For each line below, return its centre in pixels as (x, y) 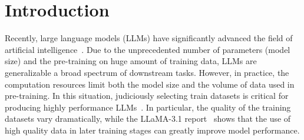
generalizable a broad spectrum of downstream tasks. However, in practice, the (147, 72)
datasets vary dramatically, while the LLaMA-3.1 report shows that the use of (148, 119)
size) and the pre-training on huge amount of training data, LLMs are (131, 61)
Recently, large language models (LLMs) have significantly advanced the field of (149, 38)
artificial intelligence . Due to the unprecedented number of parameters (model (148, 49)
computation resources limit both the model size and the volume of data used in (150, 84)
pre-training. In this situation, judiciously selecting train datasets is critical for (147, 96)
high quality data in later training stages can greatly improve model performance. (152, 130)
